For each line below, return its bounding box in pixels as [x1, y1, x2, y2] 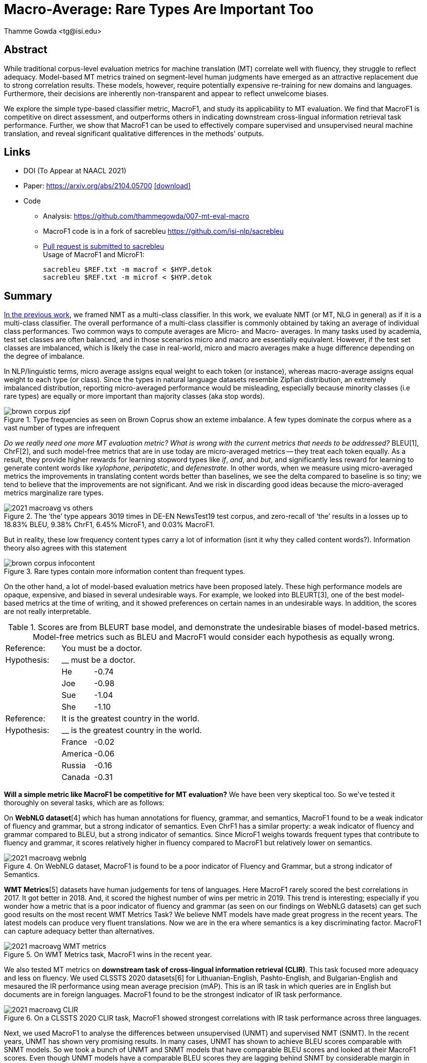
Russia [61, 760, 86, 771]
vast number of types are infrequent [4, 424, 120, 432]
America [61, 749, 93, 759]
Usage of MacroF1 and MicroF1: [43, 250, 144, 259]
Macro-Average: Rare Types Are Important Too [4, 1, 314, 18]
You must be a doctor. [61, 643, 142, 654]
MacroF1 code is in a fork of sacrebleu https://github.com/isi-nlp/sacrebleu [43, 227, 284, 236]
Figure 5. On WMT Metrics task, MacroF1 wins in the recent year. [4, 950, 212, 959]
